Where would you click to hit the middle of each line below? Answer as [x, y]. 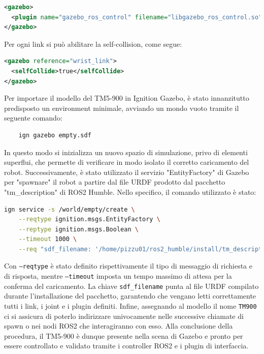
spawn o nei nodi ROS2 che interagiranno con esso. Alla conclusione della [119, 326]
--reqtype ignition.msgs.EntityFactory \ [89, 219]
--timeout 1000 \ [48, 239]
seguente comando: [33, 118]
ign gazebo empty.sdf [55, 135]
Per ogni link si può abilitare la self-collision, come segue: [93, 43]
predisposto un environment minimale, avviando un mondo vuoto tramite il [122, 108]
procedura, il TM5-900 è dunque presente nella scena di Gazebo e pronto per [124, 335]
